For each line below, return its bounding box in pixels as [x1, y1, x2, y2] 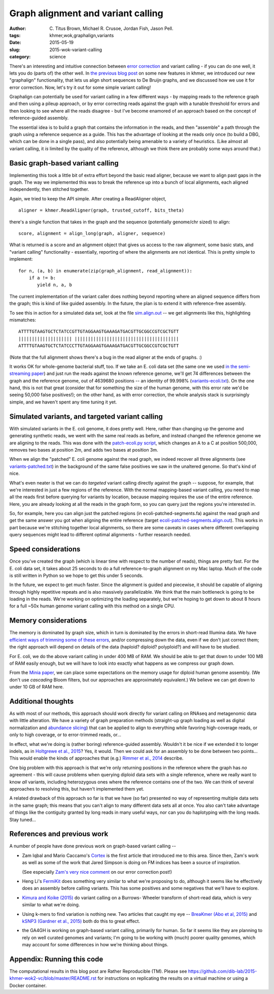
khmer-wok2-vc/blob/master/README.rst [9, 975, 96, 981]
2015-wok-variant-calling [49, 46, 102, 53]
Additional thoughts [9, 697, 74, 705]
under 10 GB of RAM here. [9, 684, 64, 690]
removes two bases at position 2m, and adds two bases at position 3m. [9, 447, 158, 453]
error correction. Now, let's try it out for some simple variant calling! [9, 84, 151, 90]
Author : [9, 25, 26, 31]
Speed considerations [9, 545, 81, 554]
